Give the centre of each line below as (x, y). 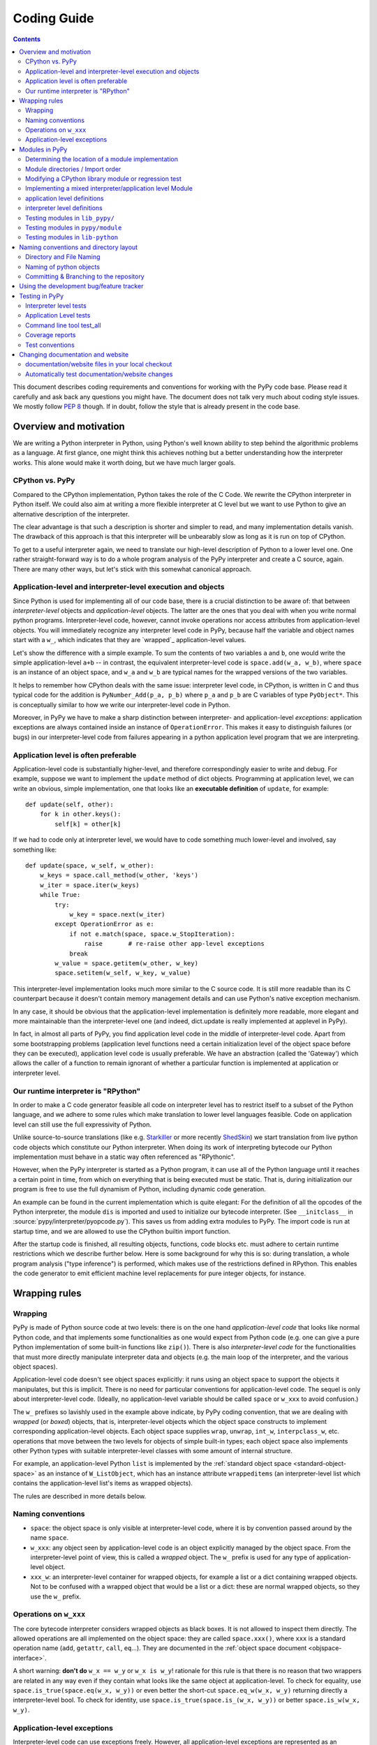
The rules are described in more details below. (80, 1496)
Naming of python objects (63, 267)
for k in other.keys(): (80, 814)
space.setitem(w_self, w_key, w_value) (123, 973)
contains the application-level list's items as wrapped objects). (103, 1483)
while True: (60, 895)
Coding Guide (53, 18)
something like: (35, 849)
